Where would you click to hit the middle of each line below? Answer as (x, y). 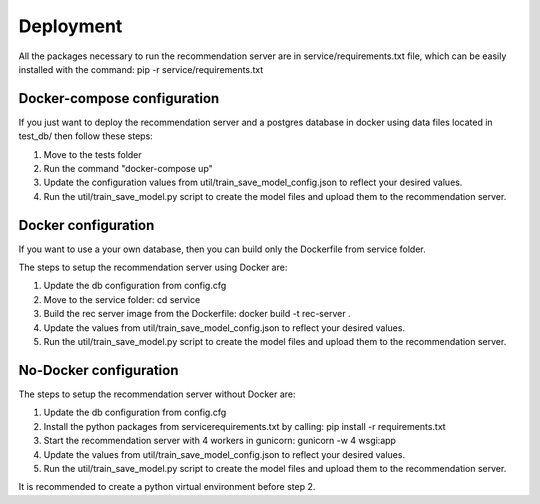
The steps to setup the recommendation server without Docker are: (157, 394)
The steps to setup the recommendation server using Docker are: (153, 267)
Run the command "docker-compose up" (128, 169)
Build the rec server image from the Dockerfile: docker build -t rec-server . (197, 314)
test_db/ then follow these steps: (86, 136)
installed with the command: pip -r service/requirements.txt (141, 69)
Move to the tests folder (92, 154)
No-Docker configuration (98, 370)
